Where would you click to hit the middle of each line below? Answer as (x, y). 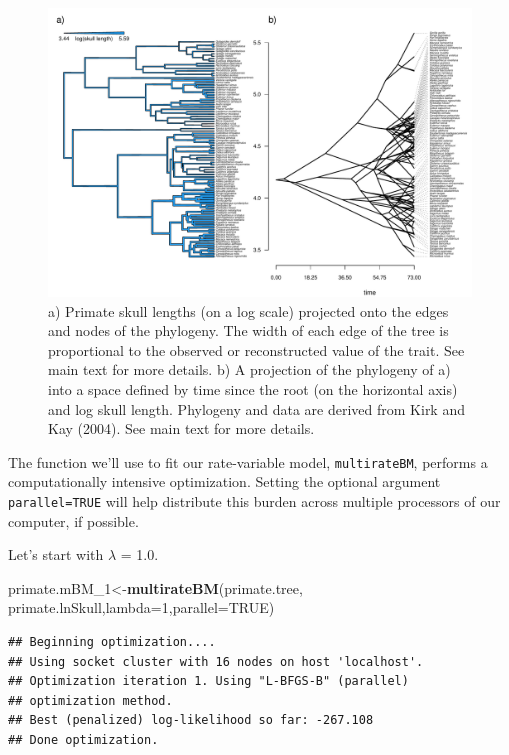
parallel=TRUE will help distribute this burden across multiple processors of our (254, 501)
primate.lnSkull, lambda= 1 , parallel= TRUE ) (141, 607)
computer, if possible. (73, 520)
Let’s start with (56, 554)
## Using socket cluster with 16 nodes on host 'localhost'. (216, 661)
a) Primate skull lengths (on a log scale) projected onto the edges (248, 310)
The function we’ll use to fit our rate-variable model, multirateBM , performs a (248, 461)
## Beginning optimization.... (112, 642)
